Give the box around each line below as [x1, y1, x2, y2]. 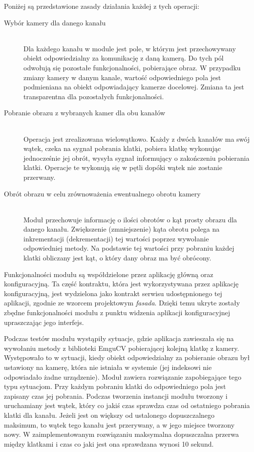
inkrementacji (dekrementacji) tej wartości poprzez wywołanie [23, 233, 209, 243]
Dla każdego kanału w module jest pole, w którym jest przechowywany [23, 43, 236, 53]
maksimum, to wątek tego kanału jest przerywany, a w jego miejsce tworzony [4, 419, 235, 430]
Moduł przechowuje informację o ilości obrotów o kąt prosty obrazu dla [23, 214, 237, 224]
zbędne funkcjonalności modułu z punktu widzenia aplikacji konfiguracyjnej [4, 307, 231, 318]
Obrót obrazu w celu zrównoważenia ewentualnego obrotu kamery [4, 188, 201, 198]
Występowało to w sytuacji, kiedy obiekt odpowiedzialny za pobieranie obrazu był [4, 352, 250, 363]
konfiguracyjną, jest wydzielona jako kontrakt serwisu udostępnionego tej [4, 288, 222, 298]
